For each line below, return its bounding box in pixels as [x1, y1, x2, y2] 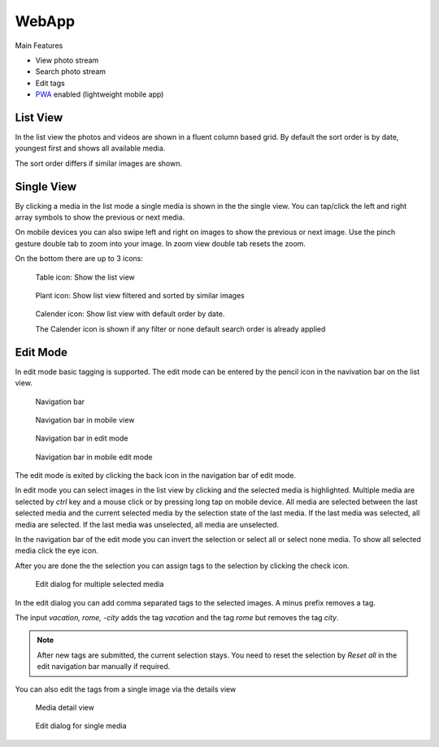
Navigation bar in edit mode [35, 433, 128, 443]
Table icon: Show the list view [35, 272, 136, 282]
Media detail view [35, 702, 95, 712]
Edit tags [35, 78, 65, 88]
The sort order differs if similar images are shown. [15, 159, 183, 168]
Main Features [15, 41, 63, 50]
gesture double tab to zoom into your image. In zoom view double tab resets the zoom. [15, 238, 306, 248]
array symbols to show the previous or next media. [15, 212, 185, 223]
